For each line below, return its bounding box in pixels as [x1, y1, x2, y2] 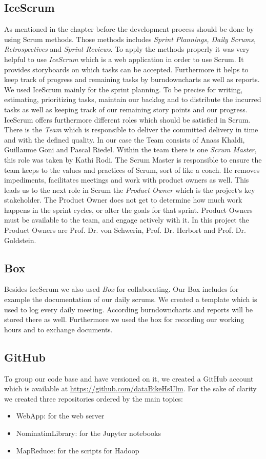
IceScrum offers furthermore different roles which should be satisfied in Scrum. [4, 114, 251, 125]
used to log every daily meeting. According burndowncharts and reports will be [4, 304, 253, 314]
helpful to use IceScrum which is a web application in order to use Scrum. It [4, 53, 244, 64]
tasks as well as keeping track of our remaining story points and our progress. [4, 104, 248, 114]
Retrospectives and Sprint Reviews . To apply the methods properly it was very [4, 44, 250, 54]
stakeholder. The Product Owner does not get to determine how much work [4, 194, 242, 205]
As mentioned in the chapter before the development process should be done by [4, 24, 254, 34]
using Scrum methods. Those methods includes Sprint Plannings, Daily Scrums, [4, 33, 256, 44]
